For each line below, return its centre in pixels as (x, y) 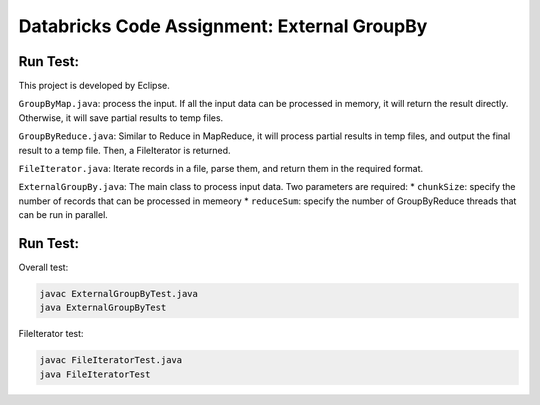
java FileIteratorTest (95, 374)
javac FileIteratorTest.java (111, 360)
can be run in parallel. (63, 215)
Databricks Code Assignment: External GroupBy (223, 26)
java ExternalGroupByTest (103, 308)
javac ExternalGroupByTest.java (119, 294)
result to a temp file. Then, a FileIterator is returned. (124, 150)
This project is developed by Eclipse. (94, 86)
